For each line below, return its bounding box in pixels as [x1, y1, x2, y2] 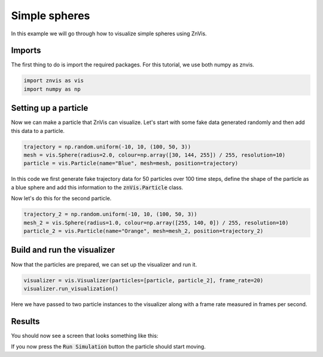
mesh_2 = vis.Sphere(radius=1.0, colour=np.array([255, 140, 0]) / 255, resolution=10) [23, 219, 289, 226]
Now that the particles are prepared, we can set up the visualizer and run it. [11, 261, 197, 268]
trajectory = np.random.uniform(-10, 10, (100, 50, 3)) [23, 143, 191, 150]
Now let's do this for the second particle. [11, 195, 112, 202]
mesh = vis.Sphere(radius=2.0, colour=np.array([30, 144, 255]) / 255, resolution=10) [23, 152, 286, 159]
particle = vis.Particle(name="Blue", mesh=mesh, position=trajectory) [23, 160, 239, 167]
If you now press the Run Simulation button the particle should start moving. [11, 343, 206, 350]
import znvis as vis [23, 77, 84, 84]
